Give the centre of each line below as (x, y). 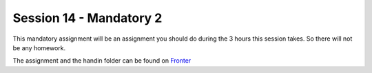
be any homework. (39, 48)
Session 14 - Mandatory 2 (87, 18)
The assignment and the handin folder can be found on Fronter (102, 61)
